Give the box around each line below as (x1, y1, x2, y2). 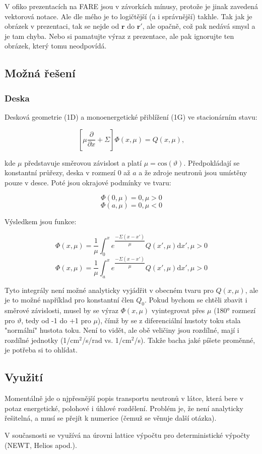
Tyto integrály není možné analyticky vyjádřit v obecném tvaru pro (5, 284, 214, 295)
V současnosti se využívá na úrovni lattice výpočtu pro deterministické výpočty (5, 429, 250, 440)
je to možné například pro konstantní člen (5, 294, 134, 305)
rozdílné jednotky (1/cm (5, 334, 80, 345)
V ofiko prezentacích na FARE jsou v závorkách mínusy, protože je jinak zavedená (5, 1, 258, 11)
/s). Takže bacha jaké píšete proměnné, (134, 334, 255, 345)
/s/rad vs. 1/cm (82, 334, 132, 345)
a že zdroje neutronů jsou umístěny (139, 167, 247, 178)
